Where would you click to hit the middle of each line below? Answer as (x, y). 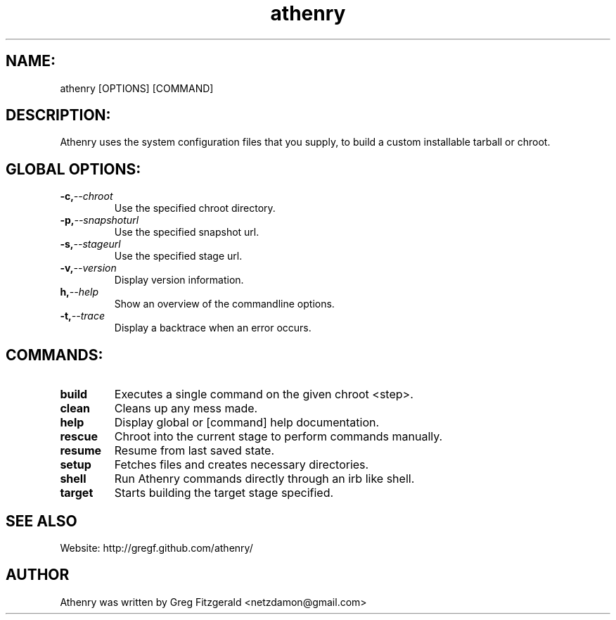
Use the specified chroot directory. (195, 208)
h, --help (79, 292)
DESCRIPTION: (58, 115)
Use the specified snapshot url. (187, 232)
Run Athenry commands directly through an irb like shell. (264, 479)
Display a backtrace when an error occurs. (213, 328)
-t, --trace (82, 316)
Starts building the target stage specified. (224, 493)
